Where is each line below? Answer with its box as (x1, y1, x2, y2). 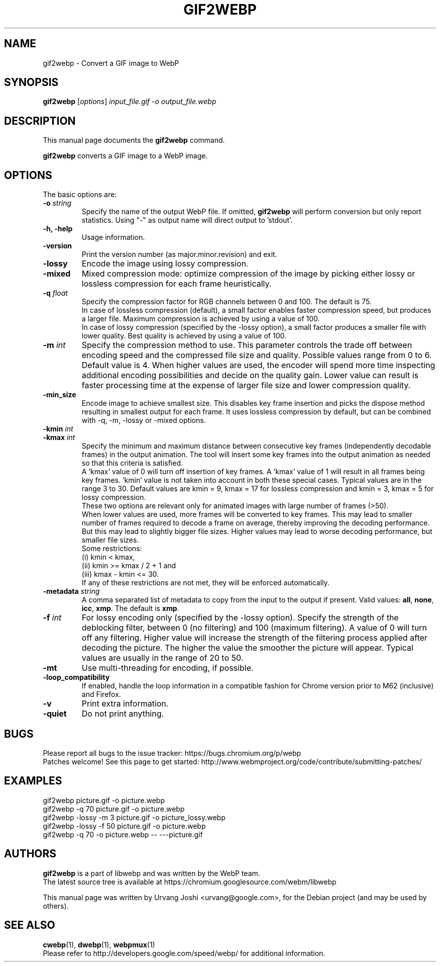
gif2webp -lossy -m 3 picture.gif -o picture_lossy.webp (43, 813, 226, 822)
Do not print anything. (81, 709, 164, 719)
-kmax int (43, 433, 75, 442)
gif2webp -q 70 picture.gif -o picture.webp (43, 804, 185, 813)
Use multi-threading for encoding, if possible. (81, 663, 254, 673)
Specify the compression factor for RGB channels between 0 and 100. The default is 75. (81, 297, 372, 306)
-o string (43, 199, 72, 208)
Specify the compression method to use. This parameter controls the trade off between (81, 340, 412, 350)
